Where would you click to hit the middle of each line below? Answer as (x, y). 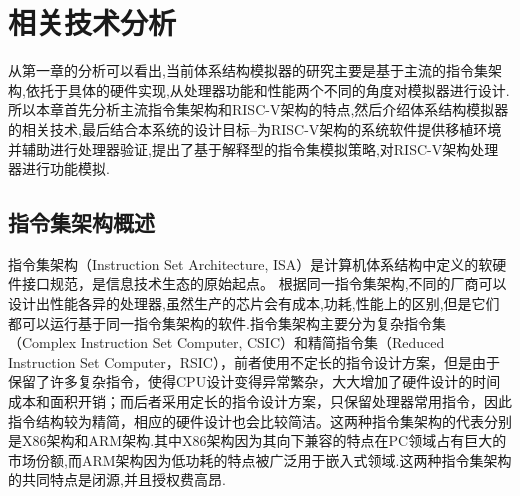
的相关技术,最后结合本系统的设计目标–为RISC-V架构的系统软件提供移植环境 (255, 128)
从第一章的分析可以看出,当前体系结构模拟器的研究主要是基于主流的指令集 (248, 70)
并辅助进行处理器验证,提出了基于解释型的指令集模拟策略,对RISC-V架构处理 (253, 148)
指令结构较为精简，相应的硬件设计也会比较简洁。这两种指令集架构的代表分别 (260, 420)
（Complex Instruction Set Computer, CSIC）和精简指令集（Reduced (226, 342)
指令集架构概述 (81, 222)
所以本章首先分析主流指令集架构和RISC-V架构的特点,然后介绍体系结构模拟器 (258, 109)
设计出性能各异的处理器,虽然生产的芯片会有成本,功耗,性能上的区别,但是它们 (254, 303)
